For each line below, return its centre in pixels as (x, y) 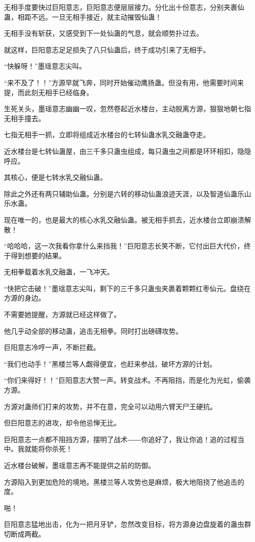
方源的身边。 (25, 298)
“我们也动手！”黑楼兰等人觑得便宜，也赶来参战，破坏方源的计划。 (110, 363)
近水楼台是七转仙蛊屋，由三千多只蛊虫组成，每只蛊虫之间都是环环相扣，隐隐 (127, 151)
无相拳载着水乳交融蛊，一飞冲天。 (59, 272)
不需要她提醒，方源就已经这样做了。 (62, 314)
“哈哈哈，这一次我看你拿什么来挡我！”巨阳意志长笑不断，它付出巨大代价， (124, 246)
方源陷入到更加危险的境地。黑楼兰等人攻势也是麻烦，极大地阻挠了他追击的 (124, 481)
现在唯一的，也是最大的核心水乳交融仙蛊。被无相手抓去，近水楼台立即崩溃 (124, 219)
